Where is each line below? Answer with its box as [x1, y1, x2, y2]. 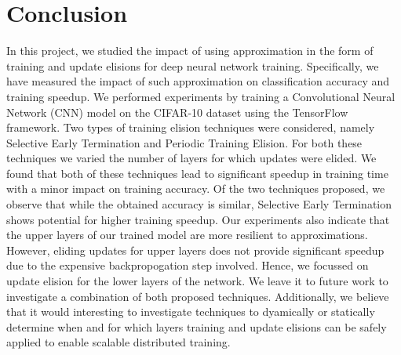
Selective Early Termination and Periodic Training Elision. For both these [6, 134, 363, 150]
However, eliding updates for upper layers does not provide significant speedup [6, 241, 385, 258]
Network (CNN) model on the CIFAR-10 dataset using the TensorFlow [6, 103, 348, 120]
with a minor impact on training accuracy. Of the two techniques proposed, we [6, 180, 385, 197]
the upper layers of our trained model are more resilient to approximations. [6, 226, 368, 243]
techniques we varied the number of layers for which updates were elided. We [6, 150, 377, 166]
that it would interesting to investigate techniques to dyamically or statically [6, 303, 375, 320]
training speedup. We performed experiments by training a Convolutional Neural [6, 88, 396, 104]
